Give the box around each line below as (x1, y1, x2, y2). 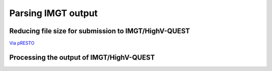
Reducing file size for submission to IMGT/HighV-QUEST (9, 27, 190, 35)
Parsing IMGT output (9, 8, 98, 19)
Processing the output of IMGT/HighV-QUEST (9, 53, 155, 61)
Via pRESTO (9, 40, 35, 46)
